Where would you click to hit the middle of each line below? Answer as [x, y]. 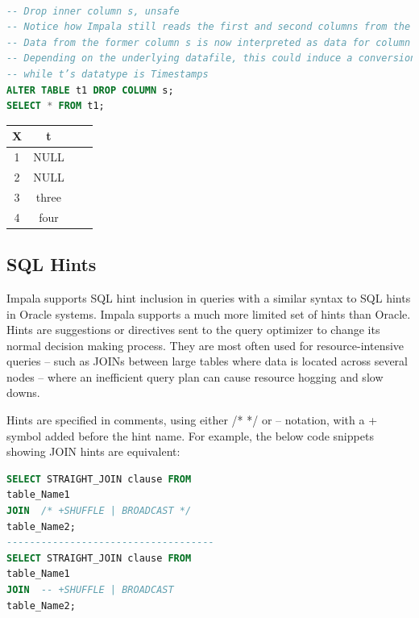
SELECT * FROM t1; [56, 106]
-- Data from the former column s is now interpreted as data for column [209, 42]
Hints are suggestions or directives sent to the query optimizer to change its [193, 330]
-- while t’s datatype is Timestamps [108, 74]
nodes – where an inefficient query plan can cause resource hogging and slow [195, 376]
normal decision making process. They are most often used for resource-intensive [205, 345]
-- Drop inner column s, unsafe [93, 11]
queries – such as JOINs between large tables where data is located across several [207, 361]
